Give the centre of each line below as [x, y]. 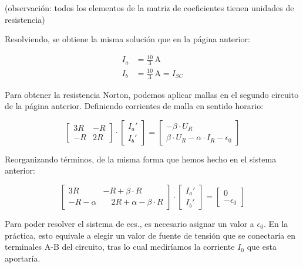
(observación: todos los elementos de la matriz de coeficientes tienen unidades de [149, 8]
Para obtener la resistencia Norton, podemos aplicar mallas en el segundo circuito [152, 94]
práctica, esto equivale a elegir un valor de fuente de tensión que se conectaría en [150, 235]
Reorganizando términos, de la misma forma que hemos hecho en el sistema [141, 159]
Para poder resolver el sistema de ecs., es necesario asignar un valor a [129, 223]
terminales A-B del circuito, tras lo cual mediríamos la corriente [120, 247]
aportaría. [23, 258]
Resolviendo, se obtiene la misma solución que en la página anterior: [127, 39]
